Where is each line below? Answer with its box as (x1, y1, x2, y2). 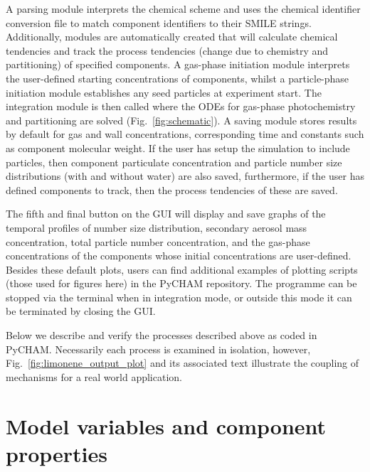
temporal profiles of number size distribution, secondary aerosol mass (6, 220, 307, 235)
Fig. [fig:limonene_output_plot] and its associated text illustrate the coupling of (6, 355, 359, 370)
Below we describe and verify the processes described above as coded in (6, 328, 317, 343)
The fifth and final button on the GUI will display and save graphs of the (6, 206, 326, 221)
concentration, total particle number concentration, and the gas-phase (6, 234, 310, 249)
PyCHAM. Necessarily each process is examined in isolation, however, (6, 341, 311, 356)
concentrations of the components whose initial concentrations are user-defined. (6, 248, 351, 263)
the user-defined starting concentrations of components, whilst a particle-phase (6, 70, 349, 85)
